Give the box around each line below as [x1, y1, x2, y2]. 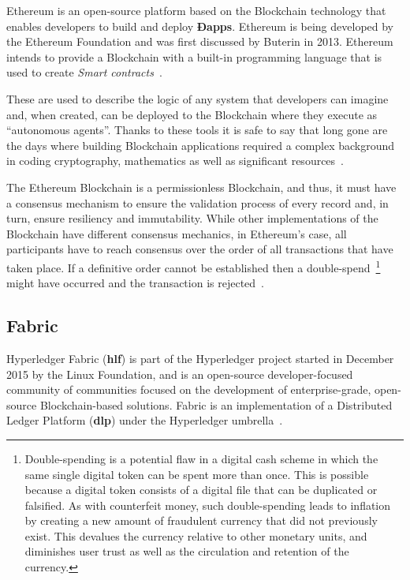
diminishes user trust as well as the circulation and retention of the [24, 543, 349, 559]
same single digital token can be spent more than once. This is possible [24, 466, 369, 482]
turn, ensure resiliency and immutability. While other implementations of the [6, 210, 378, 226]
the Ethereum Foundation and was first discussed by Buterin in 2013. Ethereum [6, 33, 393, 50]
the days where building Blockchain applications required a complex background [6, 137, 395, 153]
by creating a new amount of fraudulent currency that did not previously [24, 512, 378, 529]
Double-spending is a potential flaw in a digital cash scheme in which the [24, 450, 378, 466]
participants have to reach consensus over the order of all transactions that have [6, 241, 393, 257]
